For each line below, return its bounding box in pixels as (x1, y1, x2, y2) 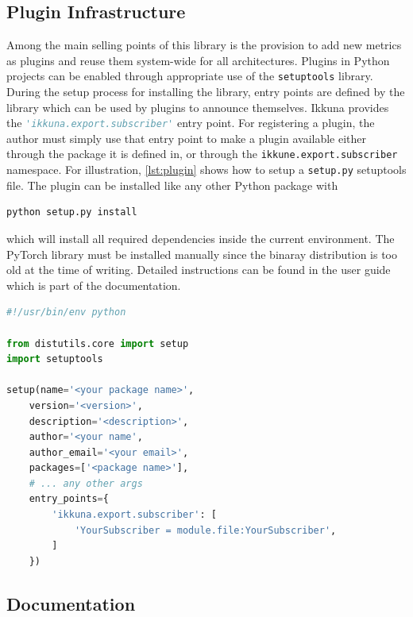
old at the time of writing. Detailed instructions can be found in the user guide (6, 261, 391, 278)
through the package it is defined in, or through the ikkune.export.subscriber (6, 145, 398, 162)
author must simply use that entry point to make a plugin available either (6, 129, 367, 146)
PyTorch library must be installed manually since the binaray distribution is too (6, 245, 397, 262)
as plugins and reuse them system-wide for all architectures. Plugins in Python (6, 52, 390, 68)
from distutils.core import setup (6, 337, 189, 349)
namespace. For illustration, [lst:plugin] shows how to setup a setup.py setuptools (6, 161, 407, 178)
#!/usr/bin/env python (6, 307, 126, 318)
